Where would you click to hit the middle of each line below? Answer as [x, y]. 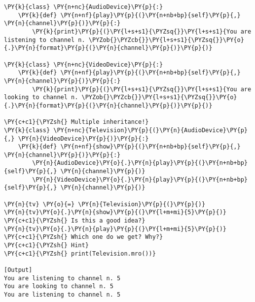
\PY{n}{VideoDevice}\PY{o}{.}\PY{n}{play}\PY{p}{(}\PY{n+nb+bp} [140, 179]
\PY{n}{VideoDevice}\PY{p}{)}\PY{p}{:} [83, 138]
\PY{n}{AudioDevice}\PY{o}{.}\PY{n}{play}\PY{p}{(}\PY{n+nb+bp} [140, 163]
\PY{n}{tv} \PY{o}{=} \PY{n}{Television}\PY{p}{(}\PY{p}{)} [105, 204]
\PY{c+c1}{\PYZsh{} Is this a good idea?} [75, 221]
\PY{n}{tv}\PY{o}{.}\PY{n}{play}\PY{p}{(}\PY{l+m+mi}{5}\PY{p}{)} [115, 229]
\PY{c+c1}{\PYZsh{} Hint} [46, 245]
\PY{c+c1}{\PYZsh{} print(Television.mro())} [80, 253]
